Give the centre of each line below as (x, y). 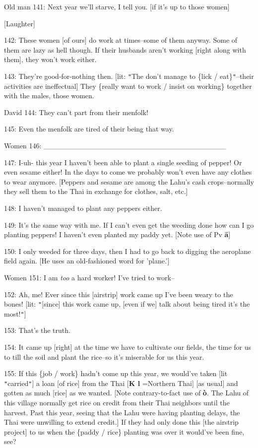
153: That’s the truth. (37, 330)
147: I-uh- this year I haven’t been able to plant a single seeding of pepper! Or (123, 162)
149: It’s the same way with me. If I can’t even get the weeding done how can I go (129, 224)
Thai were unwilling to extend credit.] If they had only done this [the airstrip (121, 422)
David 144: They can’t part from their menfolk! (76, 112)
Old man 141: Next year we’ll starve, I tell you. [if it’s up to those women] (117, 6)
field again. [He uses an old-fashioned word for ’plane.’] (87, 261)
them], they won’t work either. (50, 59)
